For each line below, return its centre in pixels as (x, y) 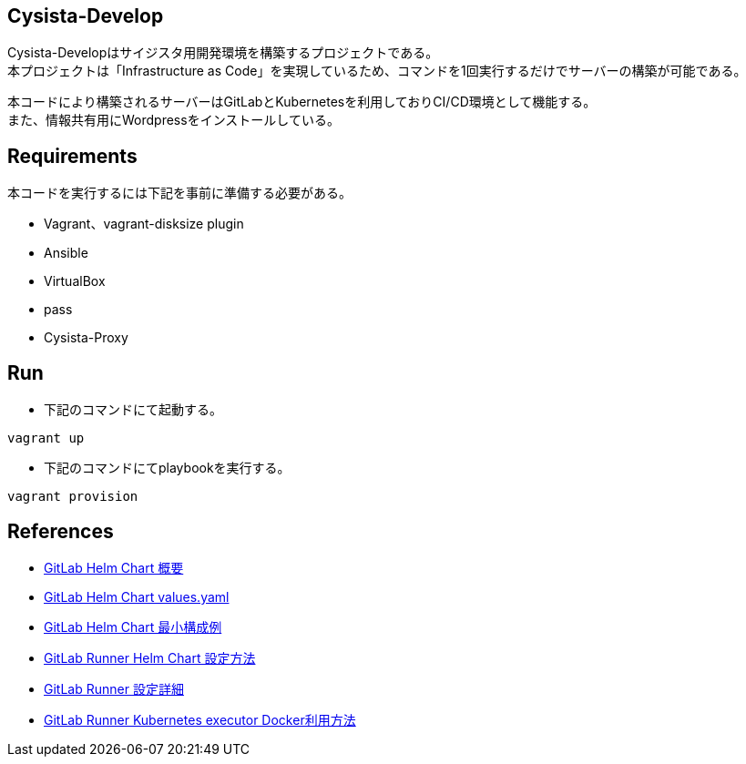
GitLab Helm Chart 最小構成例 (133, 626)
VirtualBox (75, 281)
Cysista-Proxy (86, 338)
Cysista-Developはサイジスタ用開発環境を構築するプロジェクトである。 (223, 53)
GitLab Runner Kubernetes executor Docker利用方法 (200, 719)
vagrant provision (73, 497)
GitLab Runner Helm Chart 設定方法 (150, 657)
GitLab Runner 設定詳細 (114, 688)
